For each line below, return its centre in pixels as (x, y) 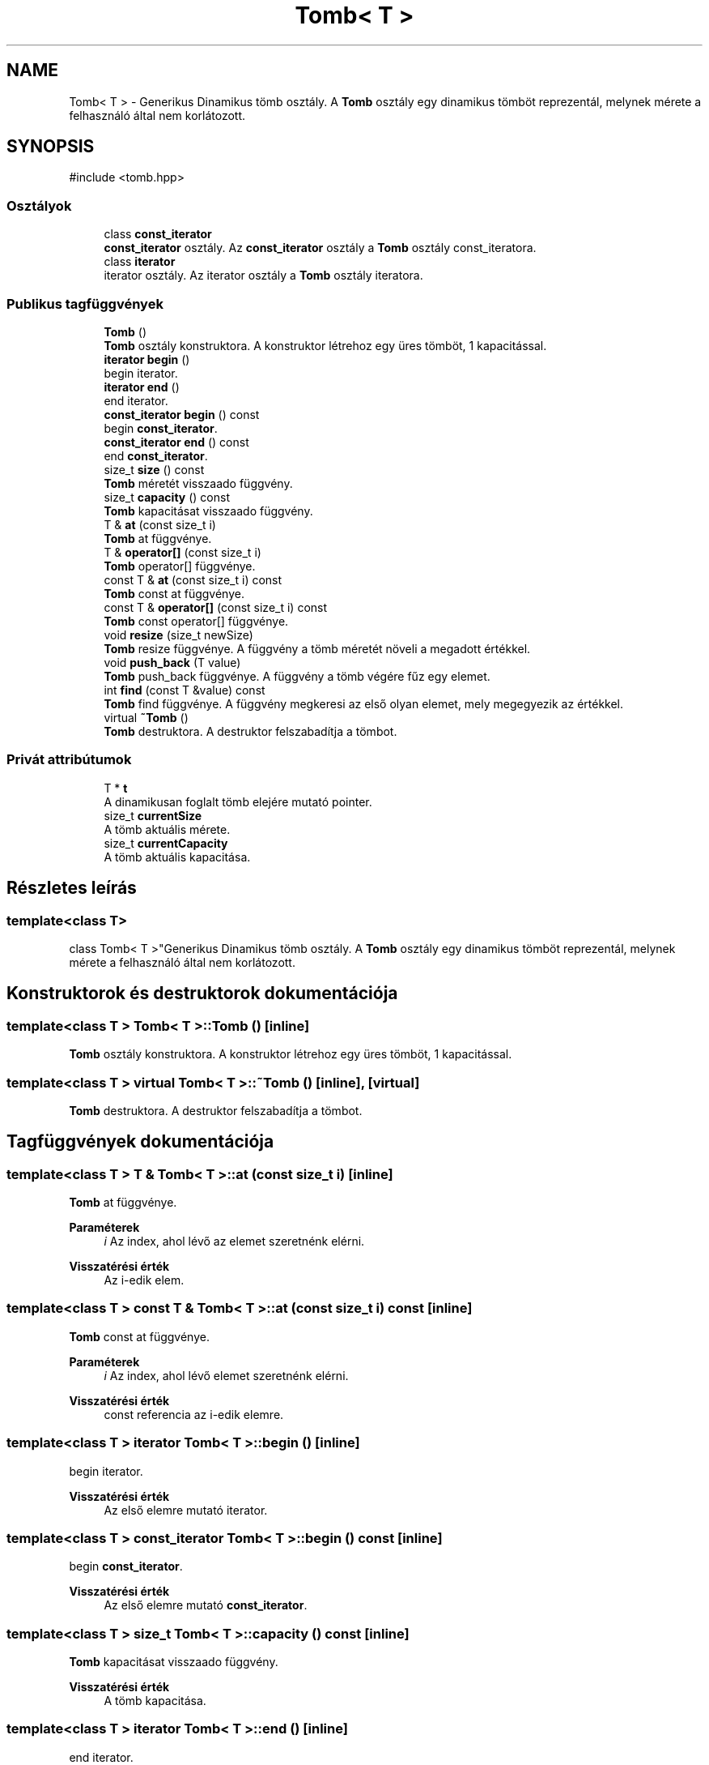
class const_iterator (158, 234)
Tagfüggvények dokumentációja (140, 1142)
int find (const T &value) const (185, 690)
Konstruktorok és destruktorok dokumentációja (202, 994)
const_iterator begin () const (182, 414)
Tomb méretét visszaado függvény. (198, 483)
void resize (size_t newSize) (178, 635)
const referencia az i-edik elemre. (194, 1414)
